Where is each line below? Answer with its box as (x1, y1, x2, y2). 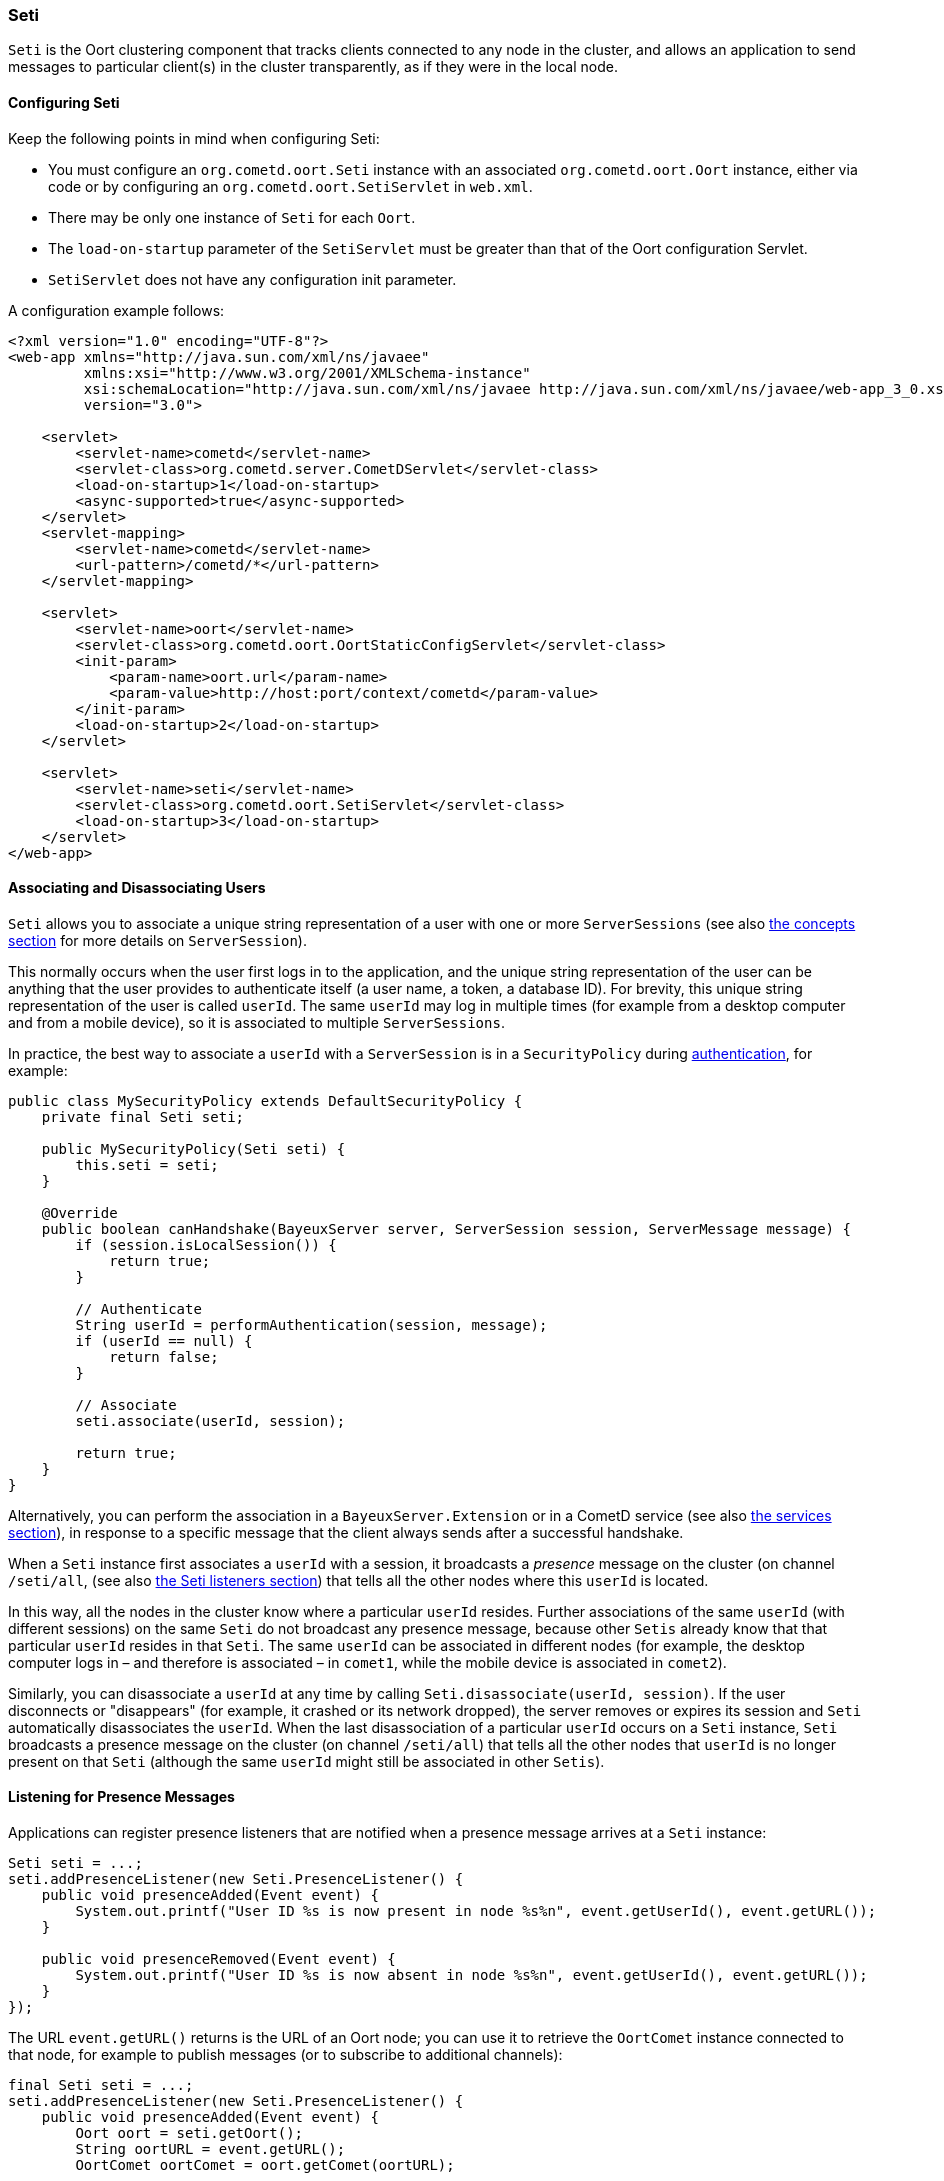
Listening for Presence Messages (8, 1788, 235, 1806)
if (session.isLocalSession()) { (75, 1236, 337, 1253)
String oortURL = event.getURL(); (75, 2141, 346, 2158)
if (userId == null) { (75, 1332, 253, 1349)
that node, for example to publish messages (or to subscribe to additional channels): (8, 2046, 563, 2064)
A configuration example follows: (8, 301, 225, 319)
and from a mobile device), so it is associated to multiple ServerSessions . (8, 1013, 505, 1031)
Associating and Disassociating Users (8, 879, 266, 897)
